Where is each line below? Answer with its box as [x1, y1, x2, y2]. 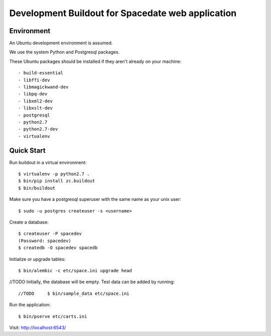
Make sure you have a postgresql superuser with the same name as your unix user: [9, 196, 182, 202]
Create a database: [9, 219, 49, 225]
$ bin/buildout [18, 185, 56, 191]
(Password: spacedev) [18, 238, 71, 244]
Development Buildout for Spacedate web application [9, 8, 237, 19]
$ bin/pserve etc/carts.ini [18, 313, 87, 319]
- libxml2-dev [18, 98, 53, 104]
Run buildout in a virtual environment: [9, 159, 87, 165]
